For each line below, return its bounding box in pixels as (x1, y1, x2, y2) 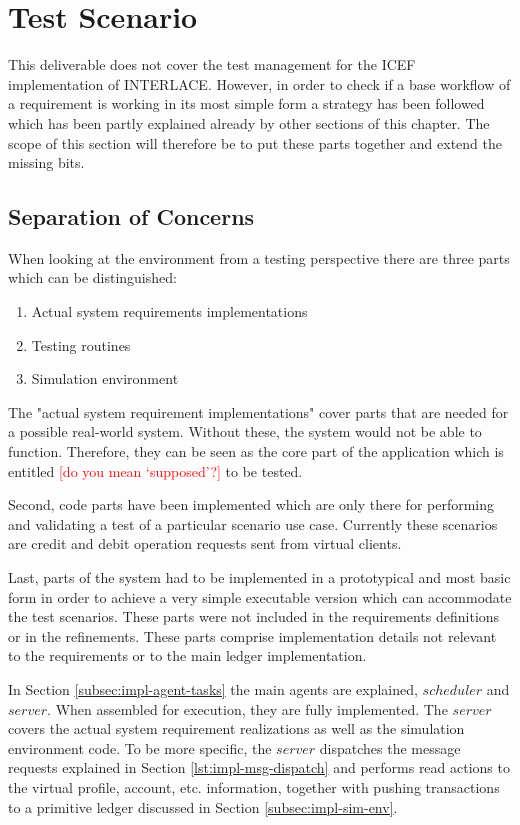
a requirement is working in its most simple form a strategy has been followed (8, 93, 485, 114)
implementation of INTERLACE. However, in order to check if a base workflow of (8, 73, 511, 94)
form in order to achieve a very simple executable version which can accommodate (8, 586, 512, 607)
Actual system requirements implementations (31, 301, 308, 322)
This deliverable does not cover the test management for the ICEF (8, 54, 416, 75)
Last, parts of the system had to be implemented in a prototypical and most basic (8, 567, 511, 588)
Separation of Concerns (8, 201, 255, 232)
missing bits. (8, 152, 85, 173)
